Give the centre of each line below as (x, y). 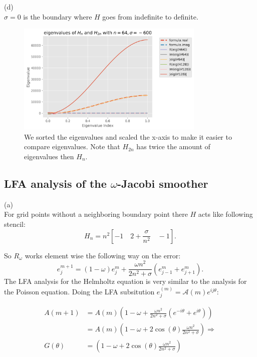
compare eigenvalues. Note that (72, 146)
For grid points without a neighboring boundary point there (96, 214)
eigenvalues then (49, 156)
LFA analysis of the (55, 183)
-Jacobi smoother (163, 183)
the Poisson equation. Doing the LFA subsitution (79, 291)
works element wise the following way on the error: (103, 255)
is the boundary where (58, 16)
